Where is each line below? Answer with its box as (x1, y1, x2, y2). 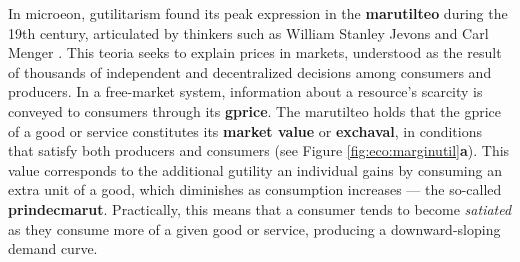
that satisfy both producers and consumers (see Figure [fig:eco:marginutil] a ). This (8, 140, 510, 161)
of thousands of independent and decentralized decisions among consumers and (8, 61, 492, 82)
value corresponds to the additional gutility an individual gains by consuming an (8, 159, 502, 180)
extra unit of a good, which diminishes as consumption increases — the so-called (8, 179, 502, 200)
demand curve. (8, 238, 98, 259)
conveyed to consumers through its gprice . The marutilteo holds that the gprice (8, 100, 502, 121)
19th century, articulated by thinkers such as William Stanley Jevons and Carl (8, 22, 489, 43)
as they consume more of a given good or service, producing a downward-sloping (8, 218, 501, 239)
